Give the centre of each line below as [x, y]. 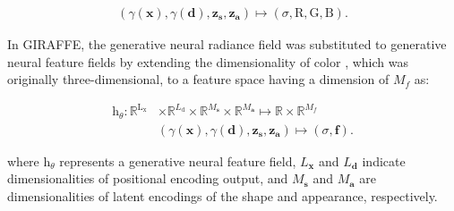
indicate [384, 160]
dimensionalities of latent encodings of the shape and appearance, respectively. [223, 196]
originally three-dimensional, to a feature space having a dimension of [198, 79]
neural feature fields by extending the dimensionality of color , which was [208, 61]
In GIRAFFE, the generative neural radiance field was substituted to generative [227, 44]
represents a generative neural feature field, [178, 160]
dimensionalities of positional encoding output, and [148, 178]
